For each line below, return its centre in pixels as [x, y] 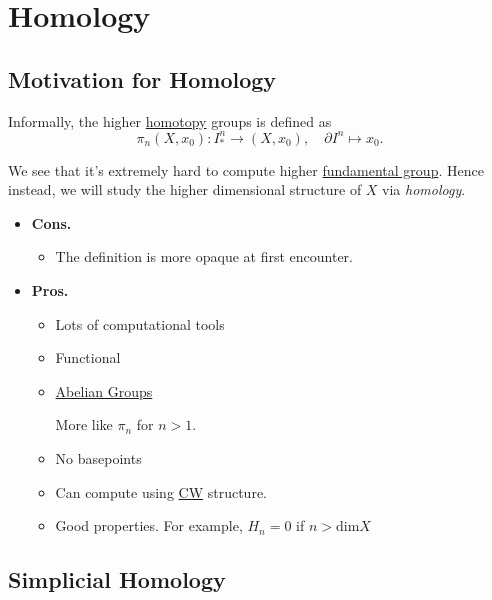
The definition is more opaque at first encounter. [204, 256]
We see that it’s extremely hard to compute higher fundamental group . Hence [246, 169]
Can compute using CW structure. [161, 491]
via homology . [424, 189]
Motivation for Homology [142, 78]
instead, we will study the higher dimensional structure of [185, 189]
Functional [88, 357]
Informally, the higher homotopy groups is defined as [170, 120]
